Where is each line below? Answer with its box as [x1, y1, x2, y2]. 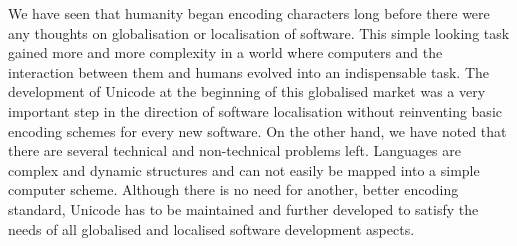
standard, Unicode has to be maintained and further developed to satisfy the [8, 198, 479, 219]
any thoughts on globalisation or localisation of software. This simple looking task [8, 22, 510, 43]
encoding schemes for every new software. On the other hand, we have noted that [8, 120, 507, 141]
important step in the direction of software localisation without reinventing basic [8, 100, 502, 121]
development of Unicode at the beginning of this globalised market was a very [8, 81, 486, 102]
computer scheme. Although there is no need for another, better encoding [8, 179, 459, 200]
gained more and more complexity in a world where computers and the [8, 42, 443, 63]
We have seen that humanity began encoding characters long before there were [8, 3, 490, 23]
